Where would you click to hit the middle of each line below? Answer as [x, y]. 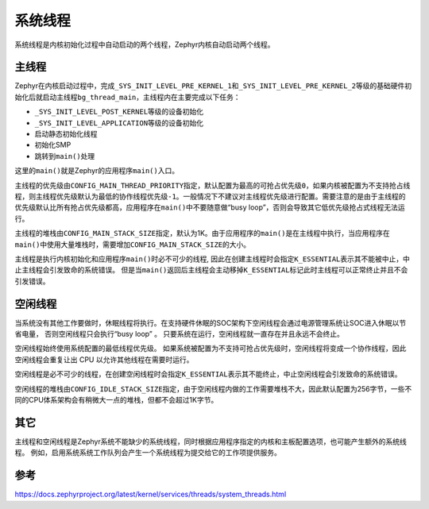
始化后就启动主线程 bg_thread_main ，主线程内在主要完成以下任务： [128, 97]
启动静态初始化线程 [66, 134]
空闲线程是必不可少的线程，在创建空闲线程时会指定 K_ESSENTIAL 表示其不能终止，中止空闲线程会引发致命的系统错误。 [208, 374]
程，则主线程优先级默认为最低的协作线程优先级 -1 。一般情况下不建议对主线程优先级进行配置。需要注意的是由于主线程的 [210, 196]
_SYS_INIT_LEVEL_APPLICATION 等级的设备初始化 [119, 122]
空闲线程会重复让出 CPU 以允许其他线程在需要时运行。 [104, 359]
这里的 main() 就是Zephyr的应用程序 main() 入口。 [97, 171]
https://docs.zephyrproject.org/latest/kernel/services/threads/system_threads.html [151, 494]
